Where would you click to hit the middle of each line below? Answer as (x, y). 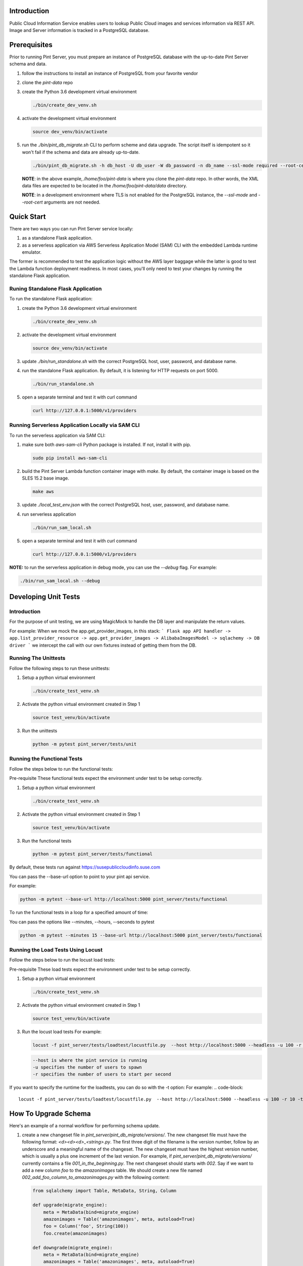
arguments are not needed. (72, 202)
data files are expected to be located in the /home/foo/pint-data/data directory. (105, 186)
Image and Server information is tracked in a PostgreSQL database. (80, 30)
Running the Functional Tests (46, 759)
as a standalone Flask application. (57, 238)
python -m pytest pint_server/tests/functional (92, 854)
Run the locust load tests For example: (62, 1032)
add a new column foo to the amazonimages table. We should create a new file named (112, 1170)
